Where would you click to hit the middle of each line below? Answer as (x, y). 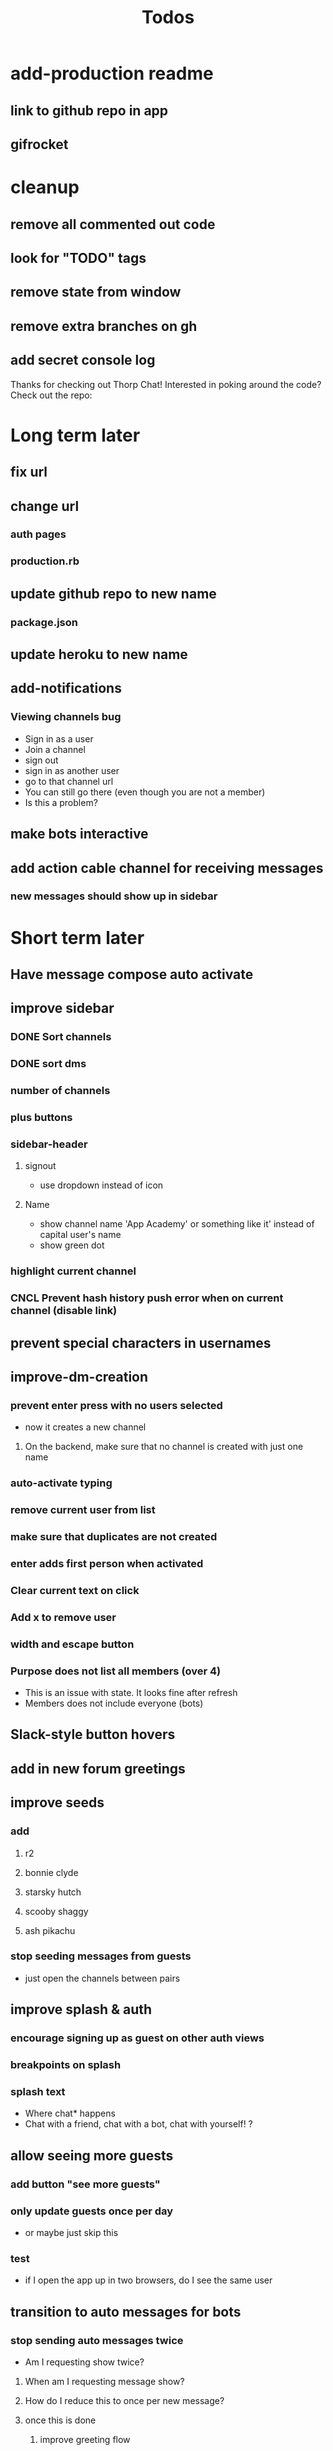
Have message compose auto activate (132, 974)
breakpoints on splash (66, 2065)
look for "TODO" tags (78, 257)
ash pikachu (50, 1930)
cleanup (45, 187)
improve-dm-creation (79, 1377)
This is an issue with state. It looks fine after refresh (131, 1693)
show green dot (72, 1245)
